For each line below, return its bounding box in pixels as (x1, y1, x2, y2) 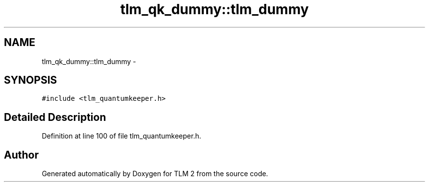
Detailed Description (4, 111, 106, 123)
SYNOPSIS (4, 74, 57, 87)
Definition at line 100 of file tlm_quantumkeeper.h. (42, 132, 201, 140)
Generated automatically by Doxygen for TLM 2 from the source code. (42, 169, 268, 178)
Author (4, 148, 39, 161)
